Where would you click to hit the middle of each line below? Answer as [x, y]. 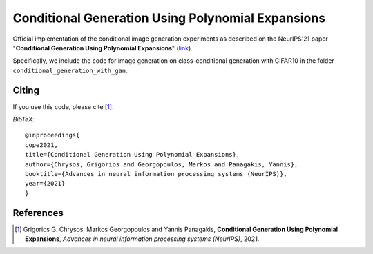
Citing [26, 90]
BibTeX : [23, 119]
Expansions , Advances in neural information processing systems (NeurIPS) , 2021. [142, 239]
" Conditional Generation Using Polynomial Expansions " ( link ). [103, 48]
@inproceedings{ [52, 135]
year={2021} [45, 184]
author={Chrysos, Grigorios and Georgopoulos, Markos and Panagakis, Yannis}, [162, 164]
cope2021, [41, 145]
